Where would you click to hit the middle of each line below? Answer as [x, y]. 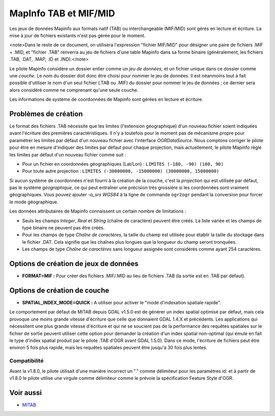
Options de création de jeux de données [74, 264]
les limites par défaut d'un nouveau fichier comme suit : [68, 154]
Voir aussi [25, 393]
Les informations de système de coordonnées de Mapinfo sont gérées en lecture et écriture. [106, 99]
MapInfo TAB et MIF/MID [62, 13]
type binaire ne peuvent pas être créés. [63, 228]
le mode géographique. [34, 202]
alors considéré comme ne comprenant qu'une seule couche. [74, 90]
